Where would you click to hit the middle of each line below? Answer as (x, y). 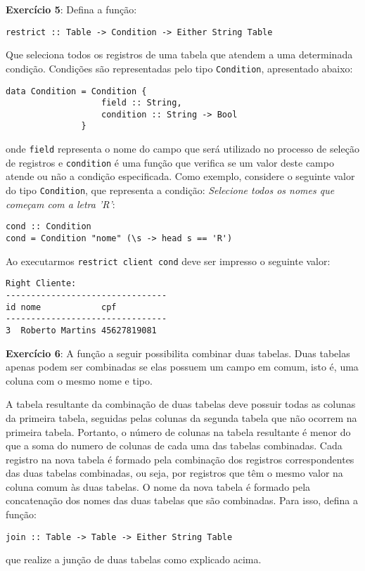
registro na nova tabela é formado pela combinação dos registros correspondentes (180, 459)
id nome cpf (61, 307)
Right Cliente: (41, 284)
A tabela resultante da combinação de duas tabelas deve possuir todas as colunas (181, 404)
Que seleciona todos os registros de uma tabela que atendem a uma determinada (179, 54)
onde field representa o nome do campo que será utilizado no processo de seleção (182, 149)
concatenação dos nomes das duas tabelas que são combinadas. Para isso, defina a (182, 500)
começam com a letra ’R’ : (60, 204)
